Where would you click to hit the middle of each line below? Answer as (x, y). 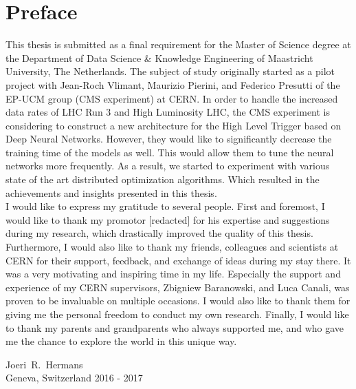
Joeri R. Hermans (44, 364)
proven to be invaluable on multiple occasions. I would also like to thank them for (178, 301)
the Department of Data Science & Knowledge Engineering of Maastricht (159, 57)
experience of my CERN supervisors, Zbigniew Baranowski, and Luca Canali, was (178, 287)
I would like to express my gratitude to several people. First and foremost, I (165, 206)
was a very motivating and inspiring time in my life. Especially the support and (173, 274)
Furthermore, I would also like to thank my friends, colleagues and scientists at (172, 247)
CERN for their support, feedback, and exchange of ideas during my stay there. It (178, 260)
